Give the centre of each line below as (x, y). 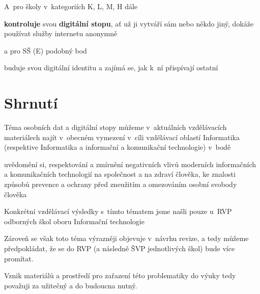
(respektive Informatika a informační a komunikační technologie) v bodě (118, 147)
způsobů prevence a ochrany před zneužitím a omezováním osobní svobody (121, 184)
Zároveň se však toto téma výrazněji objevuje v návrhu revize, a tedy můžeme (126, 238)
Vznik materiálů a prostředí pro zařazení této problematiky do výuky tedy (120, 275)
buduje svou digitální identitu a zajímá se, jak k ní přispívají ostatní (111, 68)
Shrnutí (31, 103)
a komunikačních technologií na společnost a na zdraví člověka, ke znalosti (120, 174)
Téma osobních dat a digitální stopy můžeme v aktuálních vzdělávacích (115, 127)
